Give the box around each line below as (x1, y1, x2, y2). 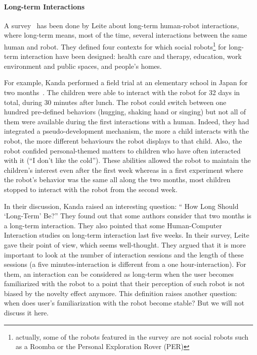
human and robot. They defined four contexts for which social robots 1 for (4, 40, 227, 51)
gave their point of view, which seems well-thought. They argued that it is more (4, 239, 246, 250)
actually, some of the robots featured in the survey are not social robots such (15, 331, 249, 342)
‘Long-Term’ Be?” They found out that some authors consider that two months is (4, 210, 252, 221)
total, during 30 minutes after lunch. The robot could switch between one (4, 97, 226, 107)
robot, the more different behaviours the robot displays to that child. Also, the (4, 135, 242, 146)
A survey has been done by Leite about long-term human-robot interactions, (4, 20, 239, 30)
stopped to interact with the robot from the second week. (4, 184, 178, 194)
